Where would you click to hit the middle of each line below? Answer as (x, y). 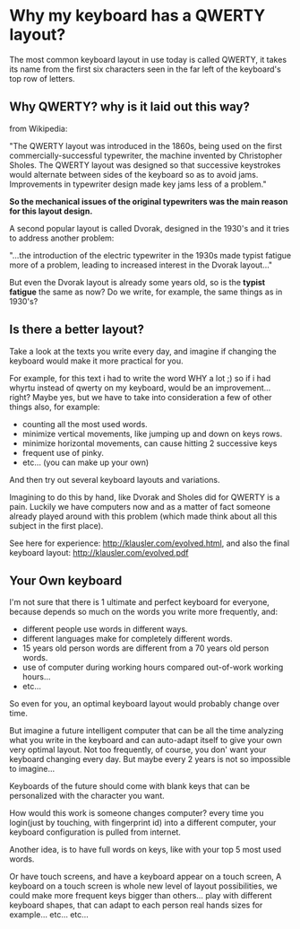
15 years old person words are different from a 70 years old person (146, 648)
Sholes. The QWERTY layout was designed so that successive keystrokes (145, 165)
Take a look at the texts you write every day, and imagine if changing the (143, 351)
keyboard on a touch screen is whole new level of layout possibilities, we (143, 886)
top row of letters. (42, 78)
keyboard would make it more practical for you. (96, 361)
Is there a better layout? (77, 330)
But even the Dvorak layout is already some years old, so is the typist (137, 282)
